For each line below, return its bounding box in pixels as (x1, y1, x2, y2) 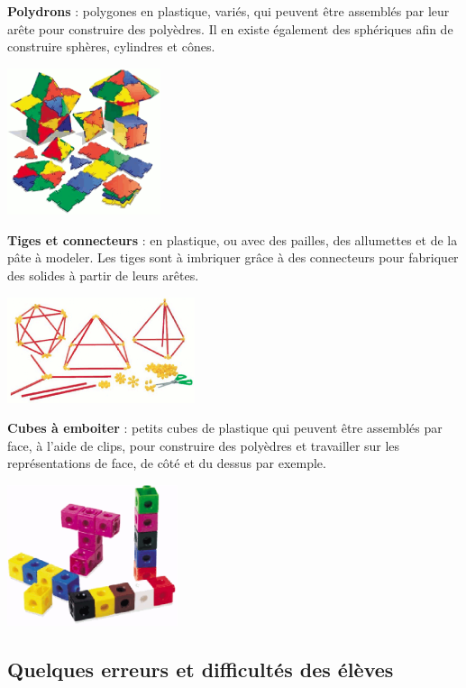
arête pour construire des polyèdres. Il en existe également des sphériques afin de (7, 19, 453, 38)
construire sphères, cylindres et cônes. (7, 37, 215, 56)
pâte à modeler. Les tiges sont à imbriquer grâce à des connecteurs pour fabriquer (7, 248, 459, 267)
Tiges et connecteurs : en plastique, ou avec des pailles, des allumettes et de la (7, 230, 458, 249)
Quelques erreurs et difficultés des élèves (7, 655, 394, 683)
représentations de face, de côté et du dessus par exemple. (7, 454, 326, 472)
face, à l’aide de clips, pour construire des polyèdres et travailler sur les (7, 436, 400, 454)
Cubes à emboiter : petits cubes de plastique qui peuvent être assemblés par (7, 418, 443, 437)
